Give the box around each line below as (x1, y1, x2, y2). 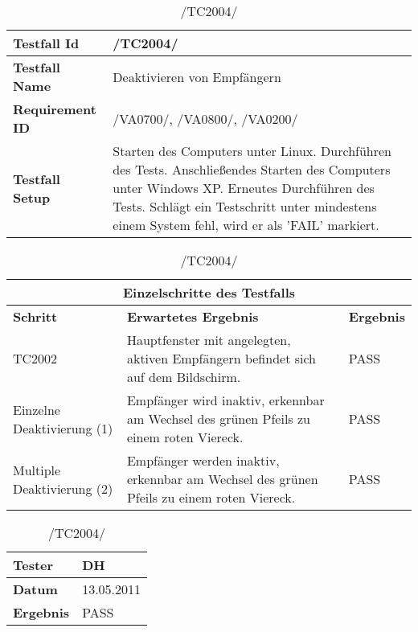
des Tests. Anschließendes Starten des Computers (113, 160, 391, 179)
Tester (13, 556, 54, 574)
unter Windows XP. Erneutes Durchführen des (113, 179, 375, 197)
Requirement (13, 100, 96, 118)
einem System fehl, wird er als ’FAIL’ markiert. (113, 215, 379, 234)
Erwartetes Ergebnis (126, 307, 259, 326)
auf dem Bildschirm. (126, 367, 241, 386)
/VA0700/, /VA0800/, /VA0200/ (113, 109, 298, 128)
